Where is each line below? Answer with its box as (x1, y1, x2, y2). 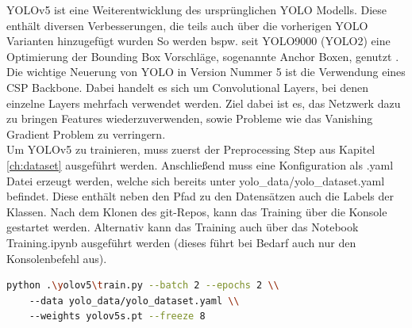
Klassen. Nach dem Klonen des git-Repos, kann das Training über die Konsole (6, 203, 387, 219)
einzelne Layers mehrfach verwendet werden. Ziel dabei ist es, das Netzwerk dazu (6, 94, 401, 111)
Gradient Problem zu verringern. (6, 125, 166, 142)
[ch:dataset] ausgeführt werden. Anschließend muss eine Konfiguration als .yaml (6, 156, 394, 173)
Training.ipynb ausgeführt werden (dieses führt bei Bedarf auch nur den (6, 234, 356, 250)
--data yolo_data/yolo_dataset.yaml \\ (29, 295, 240, 307)
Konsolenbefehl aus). (6, 250, 107, 266)
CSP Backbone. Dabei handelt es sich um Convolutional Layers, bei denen (6, 78, 369, 95)
